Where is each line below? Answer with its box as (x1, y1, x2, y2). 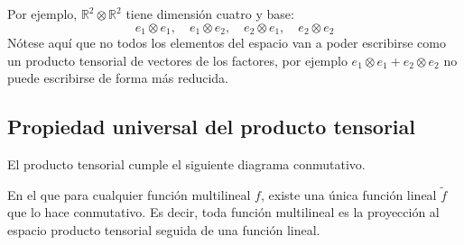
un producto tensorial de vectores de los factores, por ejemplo (7, 50, 348, 69)
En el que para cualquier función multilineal (7, 185, 251, 204)
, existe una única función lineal (260, 185, 437, 204)
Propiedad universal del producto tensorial (7, 113, 415, 141)
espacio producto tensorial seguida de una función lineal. (7, 221, 320, 240)
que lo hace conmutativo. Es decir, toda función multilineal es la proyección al (7, 203, 440, 222)
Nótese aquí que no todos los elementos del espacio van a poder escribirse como (7, 33, 446, 52)
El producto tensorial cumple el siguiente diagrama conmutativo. (7, 155, 366, 174)
